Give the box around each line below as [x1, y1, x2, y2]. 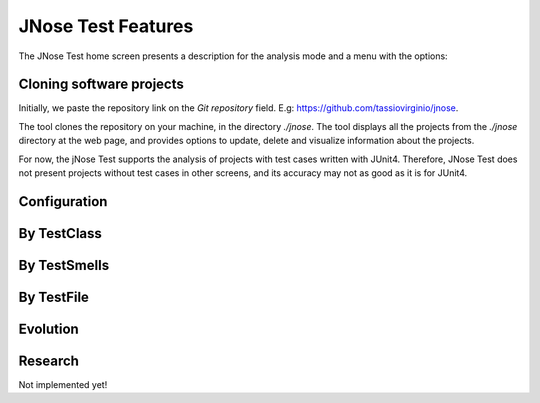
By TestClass [18, 225, 102, 242]
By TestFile [18, 288, 90, 305]
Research [18, 352, 80, 369]
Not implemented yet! [18, 379, 108, 390]
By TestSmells [18, 256, 110, 274]
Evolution [18, 320, 79, 337]
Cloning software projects [18, 76, 184, 93]
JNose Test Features [18, 15, 194, 37]
